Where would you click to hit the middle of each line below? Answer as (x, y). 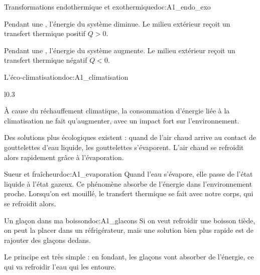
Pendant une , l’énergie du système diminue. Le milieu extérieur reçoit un (117, 23)
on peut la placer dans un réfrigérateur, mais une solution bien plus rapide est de (129, 230)
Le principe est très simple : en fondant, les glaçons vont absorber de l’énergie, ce (129, 257)
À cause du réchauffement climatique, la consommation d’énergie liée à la (117, 111)
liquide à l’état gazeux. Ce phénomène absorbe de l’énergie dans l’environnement (128, 183)
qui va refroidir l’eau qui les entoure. (60, 266)
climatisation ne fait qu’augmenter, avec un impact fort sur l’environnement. (122, 120)
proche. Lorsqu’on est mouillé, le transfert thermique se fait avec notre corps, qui (129, 193)
